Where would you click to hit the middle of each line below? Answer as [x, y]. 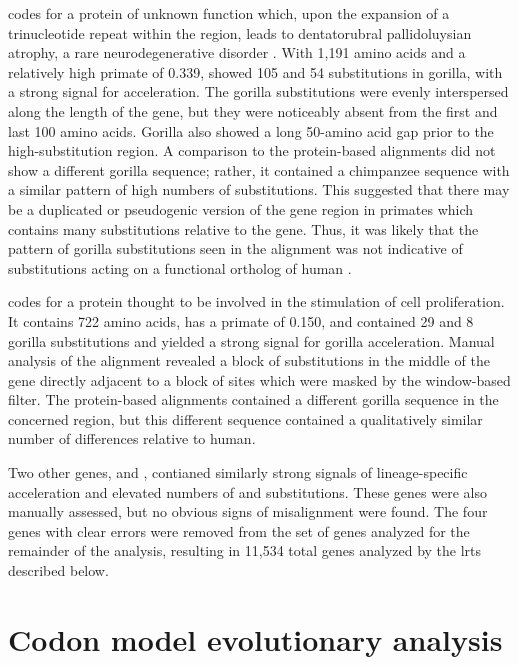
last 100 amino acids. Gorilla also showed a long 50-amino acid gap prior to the [251, 130]
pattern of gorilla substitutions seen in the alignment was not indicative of [235, 248]
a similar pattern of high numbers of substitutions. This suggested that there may [259, 189]
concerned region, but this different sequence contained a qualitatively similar [245, 418]
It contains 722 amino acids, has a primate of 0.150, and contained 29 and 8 [241, 320]
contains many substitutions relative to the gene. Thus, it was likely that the [243, 228]
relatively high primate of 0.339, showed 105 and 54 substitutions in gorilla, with [255, 71]
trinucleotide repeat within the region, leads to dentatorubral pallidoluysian [240, 32]
